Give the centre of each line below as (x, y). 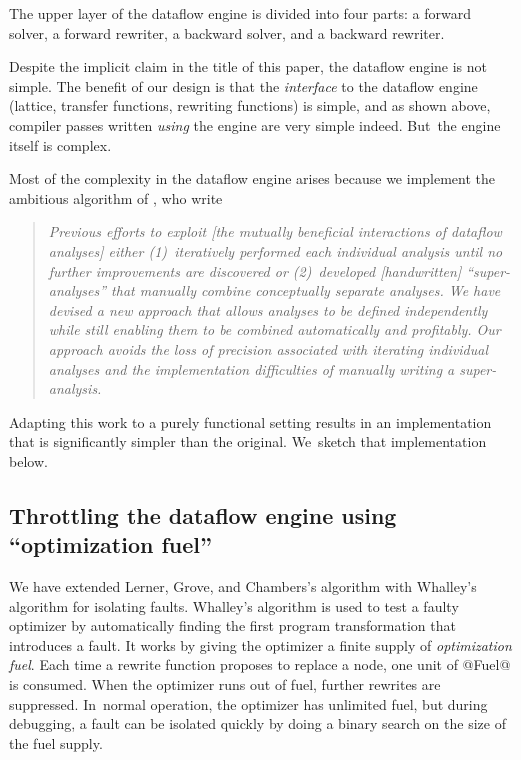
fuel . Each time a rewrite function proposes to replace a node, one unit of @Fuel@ (260, 664)
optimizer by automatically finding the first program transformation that (232, 625)
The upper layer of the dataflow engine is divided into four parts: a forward (240, 13)
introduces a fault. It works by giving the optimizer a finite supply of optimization (260, 644)
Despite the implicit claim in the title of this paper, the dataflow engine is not (248, 66)
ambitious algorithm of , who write (116, 197)
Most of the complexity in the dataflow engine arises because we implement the (252, 178)
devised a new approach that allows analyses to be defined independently (268, 309)
